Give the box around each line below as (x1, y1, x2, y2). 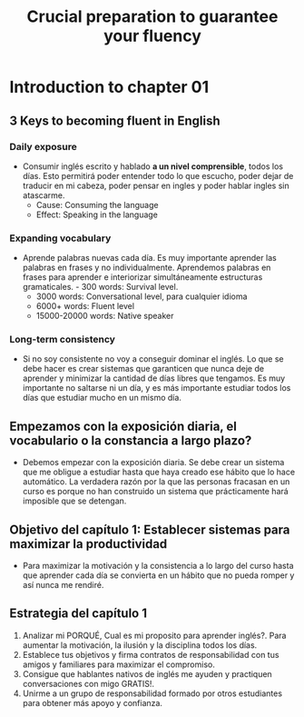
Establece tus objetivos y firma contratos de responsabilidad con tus (22, 649, 279, 660)
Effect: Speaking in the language (35, 209, 159, 220)
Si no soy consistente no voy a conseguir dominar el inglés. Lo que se (22, 354, 284, 364)
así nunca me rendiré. (22, 580, 104, 591)
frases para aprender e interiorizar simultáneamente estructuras (22, 272, 263, 283)
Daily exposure (9, 140, 77, 153)
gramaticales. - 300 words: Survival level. (22, 282, 179, 293)
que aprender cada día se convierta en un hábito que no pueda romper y (22, 570, 295, 581)
